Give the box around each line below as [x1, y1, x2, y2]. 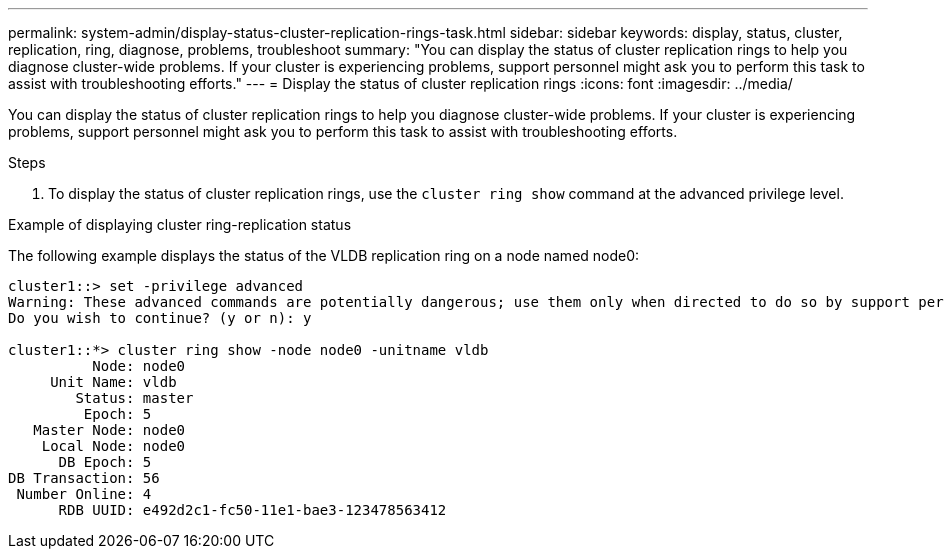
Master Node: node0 [33, 422, 186, 438]
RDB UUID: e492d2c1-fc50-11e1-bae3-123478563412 [58, 502, 447, 518]
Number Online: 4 [16, 486, 152, 502]
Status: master [75, 390, 194, 406]
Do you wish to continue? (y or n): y [8, 310, 312, 326]
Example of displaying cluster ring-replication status [8, 216, 352, 233]
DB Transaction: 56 [8, 470, 160, 486]
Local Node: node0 [41, 438, 186, 454]
